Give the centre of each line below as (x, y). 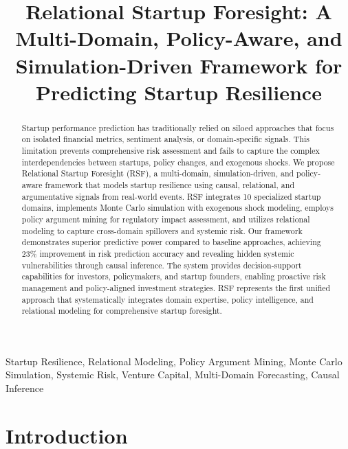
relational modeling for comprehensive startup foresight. (122, 311)
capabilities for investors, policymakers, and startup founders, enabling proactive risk (174, 276)
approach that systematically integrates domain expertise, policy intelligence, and (167, 299)
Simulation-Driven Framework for (179, 65)
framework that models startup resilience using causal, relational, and (170, 185)
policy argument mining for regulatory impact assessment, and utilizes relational (166, 219)
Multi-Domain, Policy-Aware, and (179, 38)
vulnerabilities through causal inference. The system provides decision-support (162, 265)
